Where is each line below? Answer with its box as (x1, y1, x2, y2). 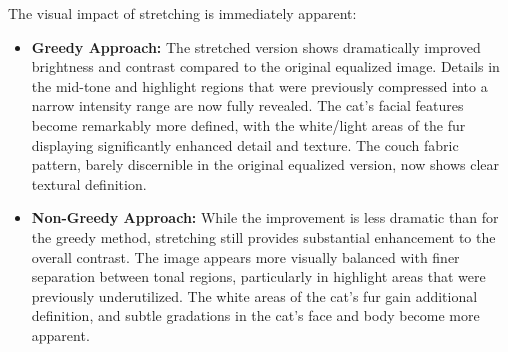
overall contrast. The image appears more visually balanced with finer (31, 246, 460, 267)
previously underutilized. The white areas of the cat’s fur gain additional (31, 285, 478, 306)
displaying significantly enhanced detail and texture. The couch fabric (31, 134, 459, 155)
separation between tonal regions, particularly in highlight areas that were (31, 266, 486, 287)
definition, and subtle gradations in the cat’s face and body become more (31, 305, 480, 326)
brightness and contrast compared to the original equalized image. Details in (31, 56, 500, 77)
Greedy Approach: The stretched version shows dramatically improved (31, 36, 481, 57)
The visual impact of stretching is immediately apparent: (8, 3, 357, 23)
